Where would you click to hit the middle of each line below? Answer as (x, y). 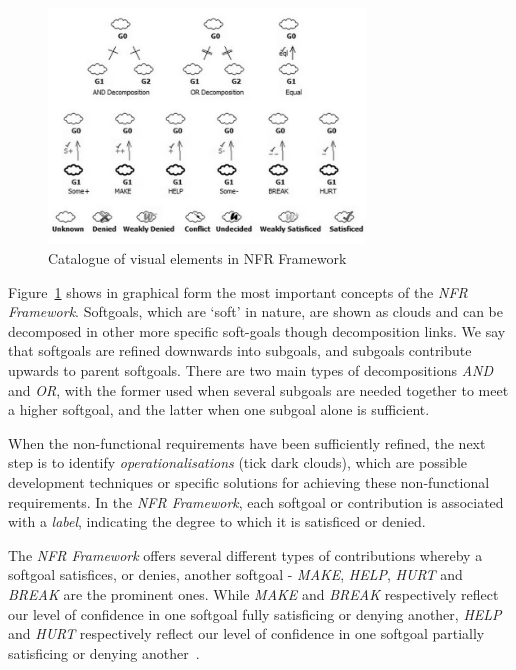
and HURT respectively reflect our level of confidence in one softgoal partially (246, 633)
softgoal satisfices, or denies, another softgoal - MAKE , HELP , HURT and (235, 574)
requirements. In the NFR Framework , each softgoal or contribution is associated (256, 501)
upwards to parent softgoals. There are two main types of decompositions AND (251, 370)
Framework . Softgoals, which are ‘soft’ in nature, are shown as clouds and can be (256, 311)
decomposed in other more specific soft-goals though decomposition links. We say (257, 330)
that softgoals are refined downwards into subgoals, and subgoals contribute (240, 350)
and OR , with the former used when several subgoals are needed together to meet (258, 389)
